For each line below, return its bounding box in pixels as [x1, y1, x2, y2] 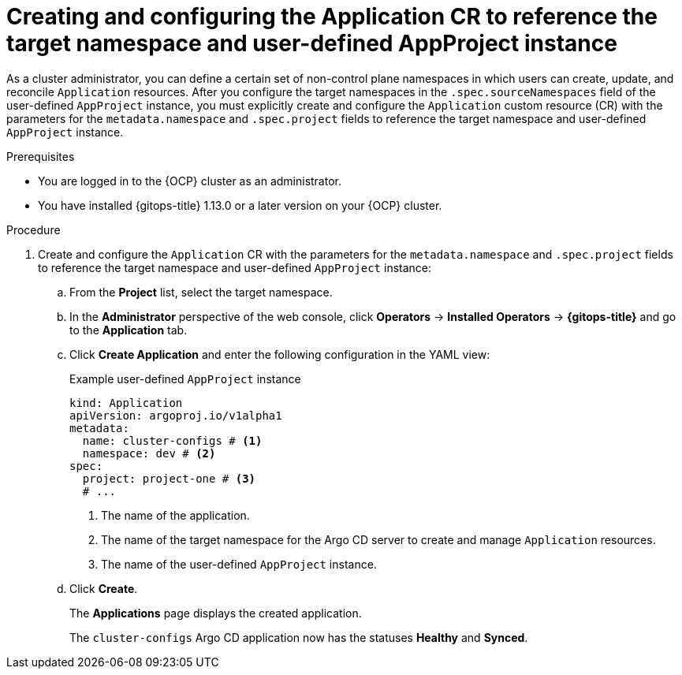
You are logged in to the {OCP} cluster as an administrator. [38, 173, 341, 188]
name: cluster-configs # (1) [82, 434, 263, 447]
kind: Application [69, 396, 183, 409]
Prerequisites [6, 149, 75, 163]
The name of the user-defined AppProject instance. [101, 557, 377, 571]
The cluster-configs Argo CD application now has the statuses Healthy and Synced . [69, 630, 528, 644]
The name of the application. [101, 508, 250, 522]
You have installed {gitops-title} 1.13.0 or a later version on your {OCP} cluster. [38, 198, 442, 212]
